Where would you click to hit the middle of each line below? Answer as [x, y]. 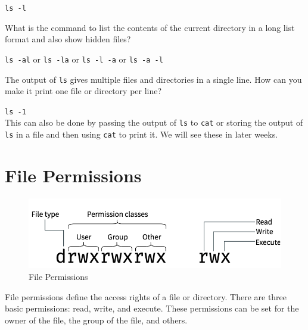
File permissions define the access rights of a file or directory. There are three [146, 296]
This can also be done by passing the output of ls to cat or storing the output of [154, 122]
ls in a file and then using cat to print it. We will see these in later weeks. [141, 134]
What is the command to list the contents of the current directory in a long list [150, 27]
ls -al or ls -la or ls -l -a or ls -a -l [84, 59]
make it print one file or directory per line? [83, 91]
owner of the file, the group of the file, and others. [96, 320]
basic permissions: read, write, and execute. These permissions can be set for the [152, 308]
